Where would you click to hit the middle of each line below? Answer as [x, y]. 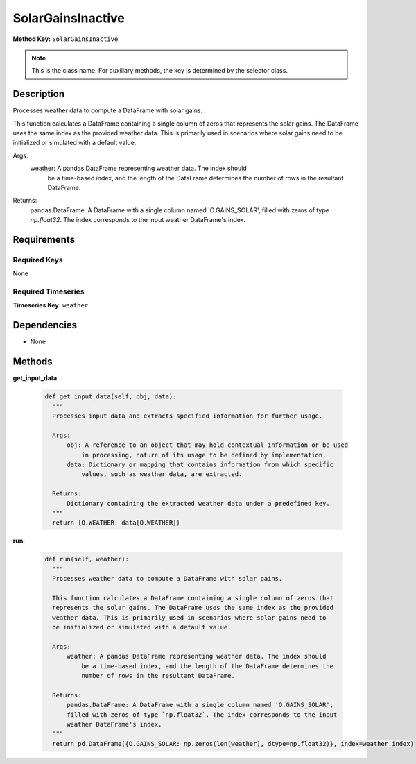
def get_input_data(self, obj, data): [111, 397]
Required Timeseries [49, 291]
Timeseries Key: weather [51, 305]
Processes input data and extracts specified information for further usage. [188, 416]
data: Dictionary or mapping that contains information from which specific [200, 464]
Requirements [44, 239]
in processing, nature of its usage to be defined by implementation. [203, 455]
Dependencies [45, 325]
